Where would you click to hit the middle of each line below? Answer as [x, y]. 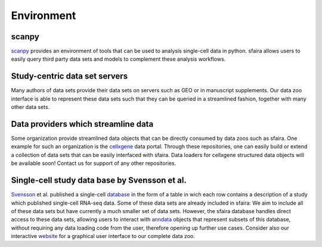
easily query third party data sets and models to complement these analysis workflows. [118, 59]
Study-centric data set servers [69, 76]
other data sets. [30, 107]
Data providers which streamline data [82, 124]
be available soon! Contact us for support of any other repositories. [94, 163]
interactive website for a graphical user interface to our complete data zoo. [103, 236]
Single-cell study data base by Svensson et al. [99, 181]
